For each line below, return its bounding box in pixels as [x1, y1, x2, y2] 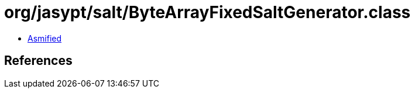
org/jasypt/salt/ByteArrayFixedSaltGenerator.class [4, 2, 411, 22]
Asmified [28, 33, 62, 43]
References [4, 53, 73, 68]
